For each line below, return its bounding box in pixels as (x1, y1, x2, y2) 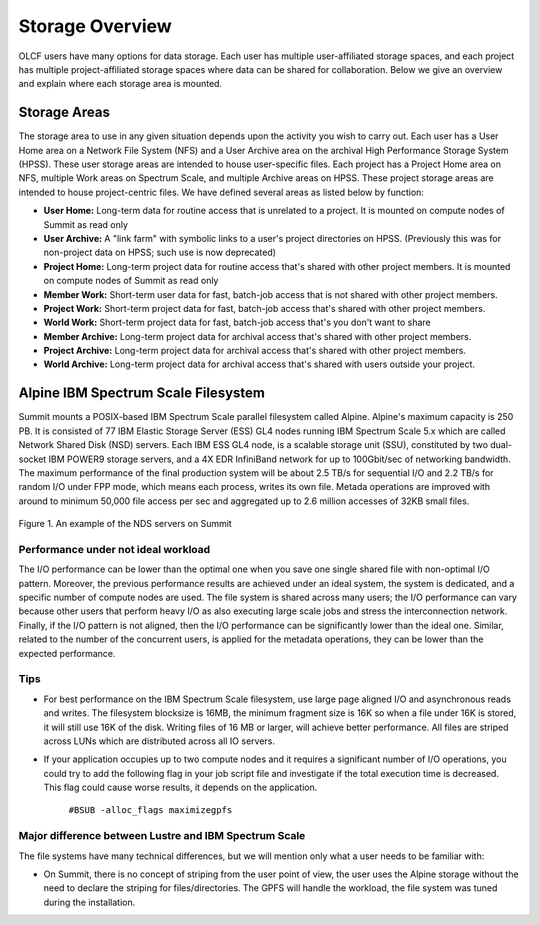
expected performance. (18, 647, 116, 659)
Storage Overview (18, 15, 172, 37)
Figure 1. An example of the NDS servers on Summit (18, 518, 232, 530)
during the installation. (43, 896, 136, 908)
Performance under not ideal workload (18, 542, 211, 556)
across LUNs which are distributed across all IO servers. (43, 735, 275, 747)
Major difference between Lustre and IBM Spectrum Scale (18, 829, 306, 843)
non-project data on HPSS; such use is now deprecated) (43, 246, 277, 259)
